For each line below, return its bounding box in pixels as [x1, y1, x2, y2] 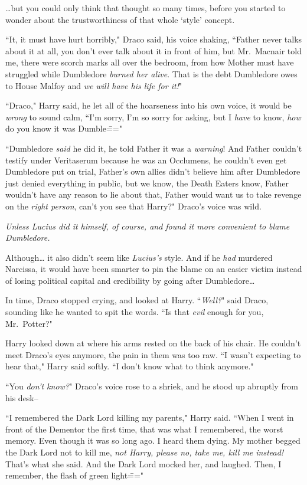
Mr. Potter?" [5, 317, 53, 329]
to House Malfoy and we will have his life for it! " [5, 79, 182, 91]
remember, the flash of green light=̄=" [5, 469, 144, 481]
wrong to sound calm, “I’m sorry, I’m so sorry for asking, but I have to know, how [5, 110, 301, 123]
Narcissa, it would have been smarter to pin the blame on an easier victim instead [5, 263, 302, 275]
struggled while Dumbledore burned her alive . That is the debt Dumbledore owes [5, 67, 298, 80]
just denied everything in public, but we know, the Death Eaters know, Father [5, 176, 289, 189]
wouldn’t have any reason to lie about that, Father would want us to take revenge [5, 188, 302, 201]
